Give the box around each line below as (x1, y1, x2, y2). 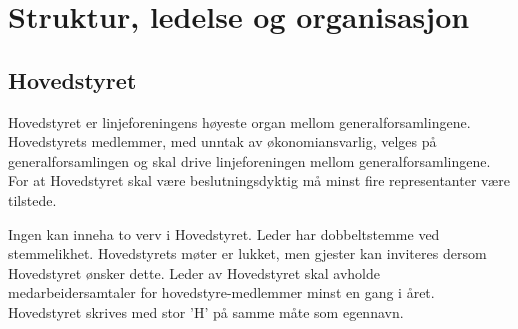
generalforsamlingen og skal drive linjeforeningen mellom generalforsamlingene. (8, 150, 491, 171)
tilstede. (8, 189, 57, 210)
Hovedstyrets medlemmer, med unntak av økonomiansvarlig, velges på (8, 131, 437, 152)
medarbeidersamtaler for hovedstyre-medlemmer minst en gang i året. (8, 282, 435, 303)
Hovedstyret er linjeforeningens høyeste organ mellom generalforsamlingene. (8, 111, 471, 132)
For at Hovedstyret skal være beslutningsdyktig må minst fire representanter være (8, 170, 510, 191)
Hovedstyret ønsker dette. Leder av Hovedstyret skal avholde (8, 262, 381, 283)
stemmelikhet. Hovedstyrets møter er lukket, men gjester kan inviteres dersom (8, 243, 487, 264)
